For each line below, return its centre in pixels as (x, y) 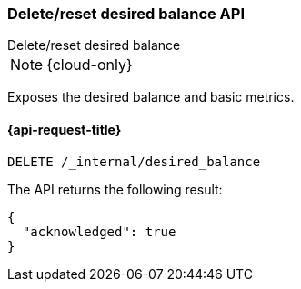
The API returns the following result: (115, 189)
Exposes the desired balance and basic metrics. (151, 97)
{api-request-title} (65, 129)
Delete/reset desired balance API (126, 14)
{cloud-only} (90, 65)
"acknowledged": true (99, 231)
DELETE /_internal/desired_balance (134, 161)
